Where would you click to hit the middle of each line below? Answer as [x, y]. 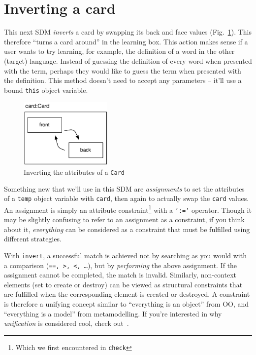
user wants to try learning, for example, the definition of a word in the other [119, 51]
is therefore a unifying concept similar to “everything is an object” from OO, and [127, 303]
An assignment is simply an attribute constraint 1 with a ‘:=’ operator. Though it [128, 209]
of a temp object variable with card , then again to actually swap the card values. [127, 198]
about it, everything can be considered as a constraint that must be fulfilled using [127, 229]
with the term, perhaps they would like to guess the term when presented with [123, 70]
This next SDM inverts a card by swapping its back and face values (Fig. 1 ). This [128, 32]
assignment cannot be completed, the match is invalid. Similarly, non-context [120, 275]
